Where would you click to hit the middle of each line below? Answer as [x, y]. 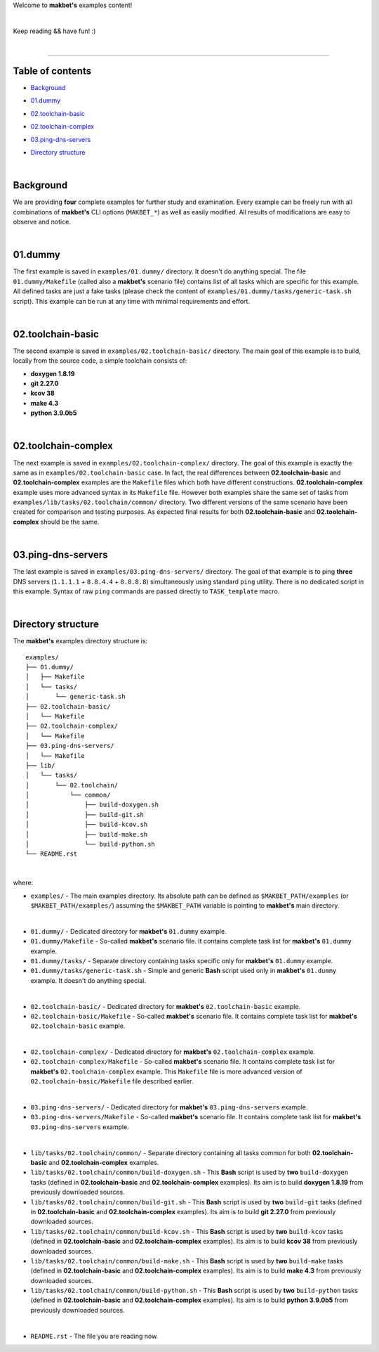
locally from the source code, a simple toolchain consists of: [100, 361]
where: [23, 883]
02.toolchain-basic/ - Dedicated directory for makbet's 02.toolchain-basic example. [166, 1006]
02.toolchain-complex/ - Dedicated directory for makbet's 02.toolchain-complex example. [173, 1052]
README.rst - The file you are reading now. [94, 1336]
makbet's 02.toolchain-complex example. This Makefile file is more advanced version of [167, 1071]
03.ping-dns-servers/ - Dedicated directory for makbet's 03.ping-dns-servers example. [169, 1107]
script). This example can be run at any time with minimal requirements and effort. [132, 301]
